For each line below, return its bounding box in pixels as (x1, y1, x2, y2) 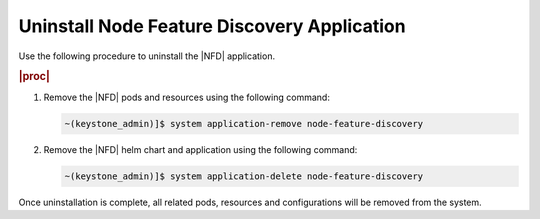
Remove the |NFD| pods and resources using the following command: (43, 91, 330, 103)
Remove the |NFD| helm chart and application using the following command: (43, 143, 358, 155)
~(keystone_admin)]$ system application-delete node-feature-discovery (64, 170, 424, 182)
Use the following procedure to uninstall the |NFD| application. (18, 50, 275, 62)
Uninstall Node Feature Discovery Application (18, 15, 406, 37)
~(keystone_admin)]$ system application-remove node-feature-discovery (64, 118, 424, 129)
